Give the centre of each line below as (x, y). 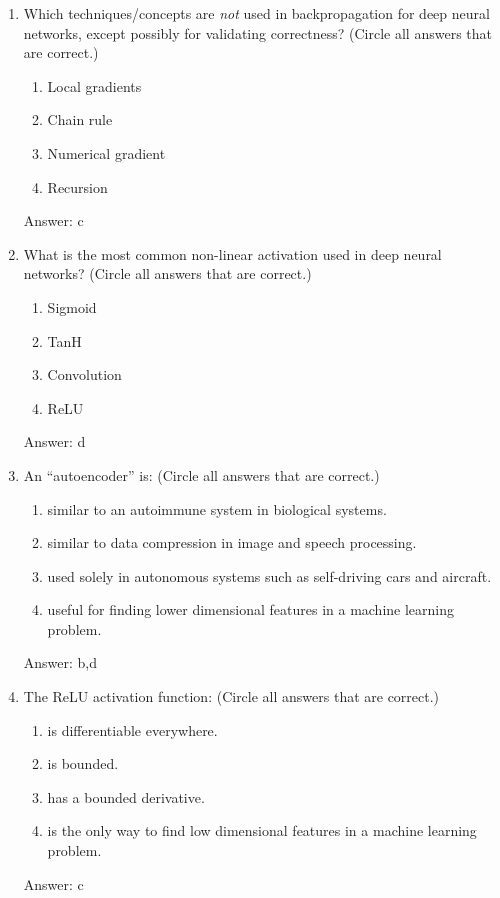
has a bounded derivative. (126, 796)
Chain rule (80, 119)
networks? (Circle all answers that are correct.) (167, 273)
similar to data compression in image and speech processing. (232, 542)
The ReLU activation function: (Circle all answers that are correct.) (231, 696)
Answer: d (54, 441)
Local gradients (94, 85)
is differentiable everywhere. (132, 729)
